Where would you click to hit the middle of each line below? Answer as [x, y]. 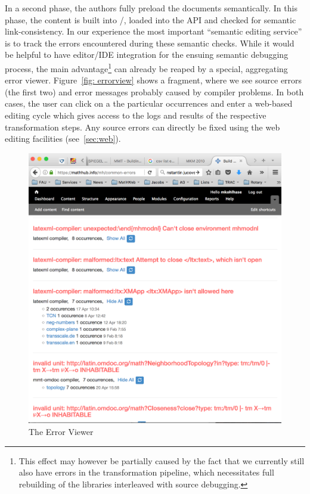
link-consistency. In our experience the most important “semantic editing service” [154, 31]
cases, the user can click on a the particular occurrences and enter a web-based [149, 103]
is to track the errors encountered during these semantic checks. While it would [150, 43]
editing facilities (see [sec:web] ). [63, 139]
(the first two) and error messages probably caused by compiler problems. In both [154, 91]
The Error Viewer [61, 432]
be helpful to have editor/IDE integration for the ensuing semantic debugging [147, 55]
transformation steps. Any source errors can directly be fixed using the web [142, 127]
